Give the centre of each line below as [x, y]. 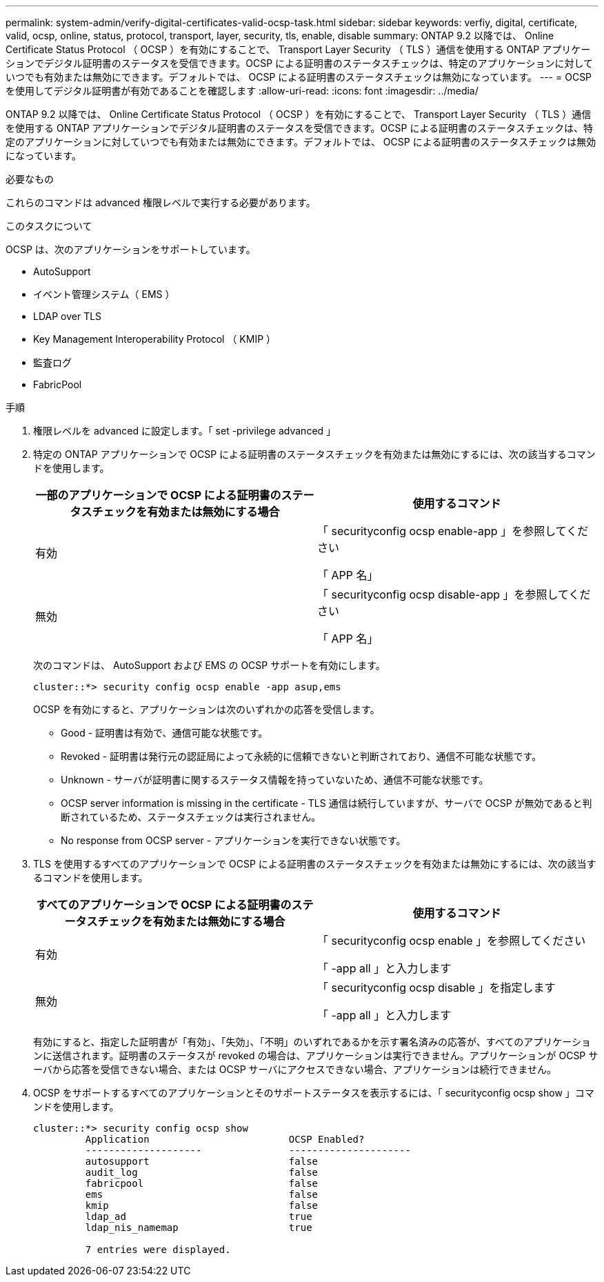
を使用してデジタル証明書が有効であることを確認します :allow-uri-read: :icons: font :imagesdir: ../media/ [242, 91]
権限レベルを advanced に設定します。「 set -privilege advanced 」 [185, 431]
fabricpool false [202, 1183]
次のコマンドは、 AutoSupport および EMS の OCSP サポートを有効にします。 [209, 665]
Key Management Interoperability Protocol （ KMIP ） [155, 339]
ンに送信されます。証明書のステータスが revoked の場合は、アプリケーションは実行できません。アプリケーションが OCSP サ [316, 1055]
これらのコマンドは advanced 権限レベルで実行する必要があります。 [161, 202]
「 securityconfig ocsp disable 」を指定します [436, 988]
